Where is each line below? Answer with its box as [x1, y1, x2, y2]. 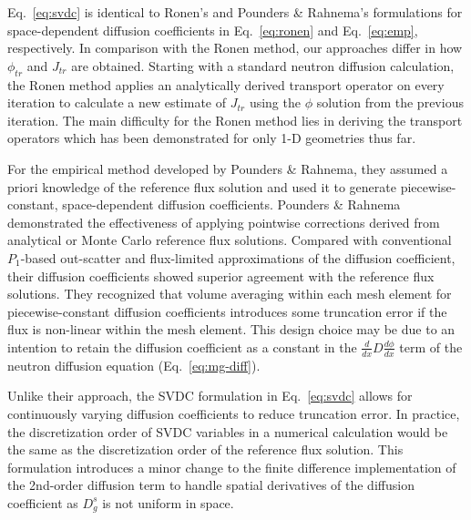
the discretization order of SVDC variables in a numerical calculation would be [7, 422, 448, 441]
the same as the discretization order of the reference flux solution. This [7, 440, 404, 459]
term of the [399, 337, 463, 356]
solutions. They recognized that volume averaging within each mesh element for [7, 284, 452, 303]
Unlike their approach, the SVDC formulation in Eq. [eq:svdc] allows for [7, 386, 413, 405]
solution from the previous [316, 93, 464, 112]
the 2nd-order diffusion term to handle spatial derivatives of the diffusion [7, 475, 415, 495]
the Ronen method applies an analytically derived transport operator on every [7, 75, 445, 94]
